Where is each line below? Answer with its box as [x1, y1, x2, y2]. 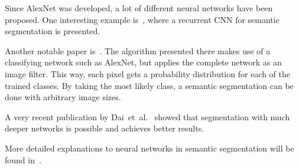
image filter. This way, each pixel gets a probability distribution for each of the [5, 67, 291, 80]
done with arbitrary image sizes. [5, 91, 121, 103]
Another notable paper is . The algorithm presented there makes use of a [5, 44, 271, 57]
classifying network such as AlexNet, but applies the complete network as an [5, 56, 282, 68]
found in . [5, 153, 41, 166]
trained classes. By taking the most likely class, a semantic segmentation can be [5, 79, 294, 91]
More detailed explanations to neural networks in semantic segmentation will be [5, 141, 294, 154]
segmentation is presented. [5, 25, 100, 37]
